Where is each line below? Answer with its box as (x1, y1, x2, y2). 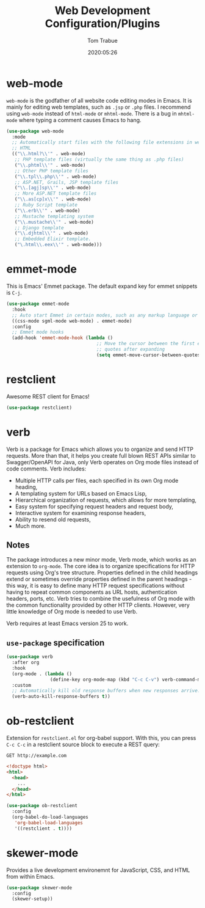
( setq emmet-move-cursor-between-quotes (96, 352, 201, 358)
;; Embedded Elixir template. (14, 236, 92, 242)
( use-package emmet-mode (6, 301, 70, 307)
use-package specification (6, 637, 105, 648)
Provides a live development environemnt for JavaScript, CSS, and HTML (6, 866, 190, 874)
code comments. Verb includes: (6, 465, 87, 472)
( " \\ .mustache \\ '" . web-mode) (14, 219, 95, 225)
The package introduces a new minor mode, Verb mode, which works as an (6, 556, 196, 563)
